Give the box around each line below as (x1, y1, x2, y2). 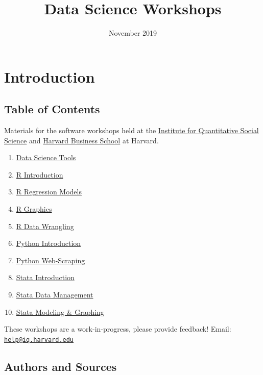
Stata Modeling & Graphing (16, 306, 104, 317)
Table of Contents (4, 101, 100, 117)
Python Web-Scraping (16, 255, 85, 265)
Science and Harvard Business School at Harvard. (4, 135, 159, 145)
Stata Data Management (16, 289, 93, 300)
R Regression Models (16, 186, 82, 197)
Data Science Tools (16, 152, 76, 163)
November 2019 (108, 28, 157, 38)
